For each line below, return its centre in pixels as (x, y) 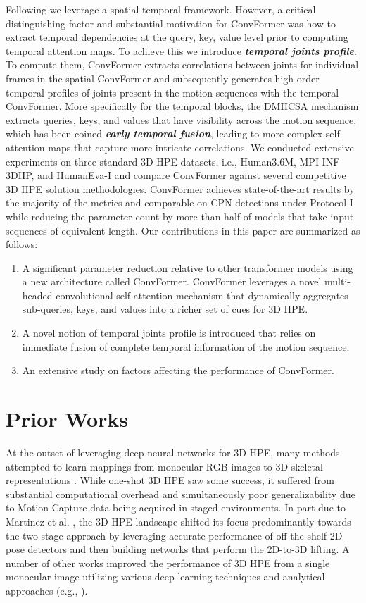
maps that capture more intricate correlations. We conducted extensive (201, 147)
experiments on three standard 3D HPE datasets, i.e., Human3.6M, (151, 161)
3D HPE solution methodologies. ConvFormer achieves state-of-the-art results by (180, 188)
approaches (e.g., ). (47, 590)
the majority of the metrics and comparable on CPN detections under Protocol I (179, 203)
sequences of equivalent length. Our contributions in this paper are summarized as (183, 230)
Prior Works (67, 419)
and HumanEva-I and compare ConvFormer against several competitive (192, 175)
